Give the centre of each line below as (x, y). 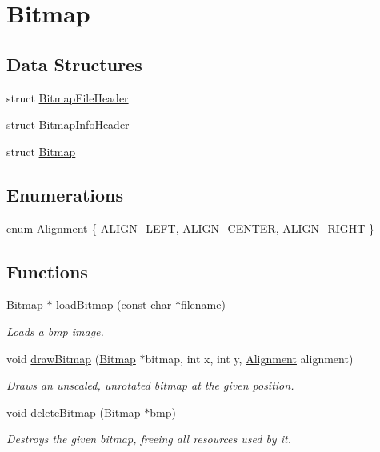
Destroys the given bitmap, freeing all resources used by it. (149, 439)
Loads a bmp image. (55, 331)
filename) (203, 304)
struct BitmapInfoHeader (68, 124)
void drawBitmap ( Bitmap (71, 358)
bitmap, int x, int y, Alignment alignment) (249, 358)
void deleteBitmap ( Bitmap (74, 412)
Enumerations (65, 194)
